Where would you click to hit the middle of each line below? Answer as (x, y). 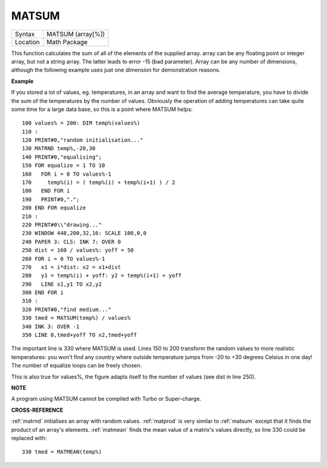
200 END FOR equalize (54, 208)
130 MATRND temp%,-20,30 (59, 149)
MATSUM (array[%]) (76, 34)
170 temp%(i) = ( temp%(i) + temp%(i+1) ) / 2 (99, 183)
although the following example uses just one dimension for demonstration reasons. (116, 70)
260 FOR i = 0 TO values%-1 (64, 259)
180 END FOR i (46, 191)
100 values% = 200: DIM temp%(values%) (81, 123)
